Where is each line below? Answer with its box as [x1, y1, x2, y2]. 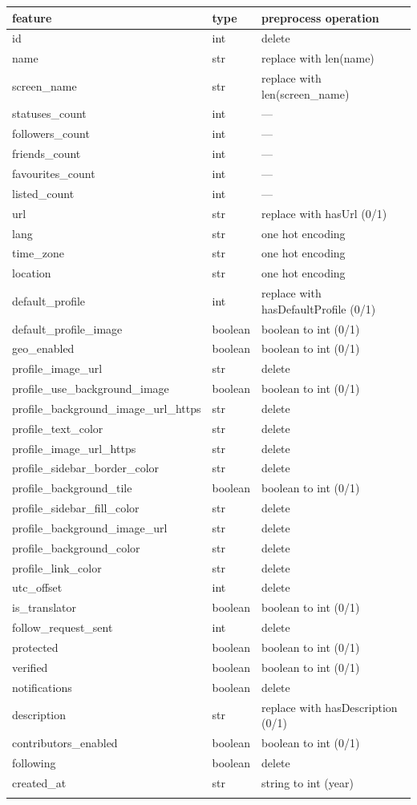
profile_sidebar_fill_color [12, 500, 140, 516]
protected [12, 639, 59, 655]
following [12, 754, 56, 771]
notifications [12, 678, 72, 695]
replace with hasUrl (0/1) [261, 204, 387, 221]
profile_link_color [12, 559, 102, 576]
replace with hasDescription [261, 698, 398, 715]
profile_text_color [12, 419, 103, 436]
